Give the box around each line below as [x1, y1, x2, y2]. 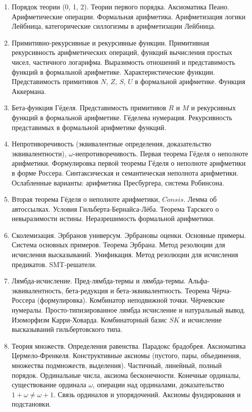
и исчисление [182, 314, 222, 324]
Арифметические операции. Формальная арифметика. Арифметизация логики [11, 11, 246, 21]
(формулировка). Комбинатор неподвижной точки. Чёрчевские [37, 295, 225, 305]
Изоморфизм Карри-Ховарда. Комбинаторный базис [11, 314, 167, 324]
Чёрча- [211, 285, 232, 295]
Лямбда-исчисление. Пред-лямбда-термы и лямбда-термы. [11, 275, 186, 286]
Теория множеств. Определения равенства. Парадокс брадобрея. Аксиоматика [11, 340, 246, 351]
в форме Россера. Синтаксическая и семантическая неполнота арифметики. [11, 167, 239, 178]
